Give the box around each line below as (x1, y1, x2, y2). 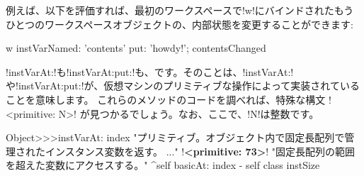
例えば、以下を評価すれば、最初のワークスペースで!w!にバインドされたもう (6, 3, 354, 17)
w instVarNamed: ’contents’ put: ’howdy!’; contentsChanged (6, 40, 266, 55)
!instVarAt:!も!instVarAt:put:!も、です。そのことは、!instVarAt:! (6, 64, 294, 79)
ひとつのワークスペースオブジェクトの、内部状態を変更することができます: (6, 16, 353, 31)
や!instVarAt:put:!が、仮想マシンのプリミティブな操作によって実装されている (6, 78, 360, 93)
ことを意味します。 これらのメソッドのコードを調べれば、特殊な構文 (6, 92, 326, 106)
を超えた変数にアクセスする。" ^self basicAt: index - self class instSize (6, 158, 320, 172)
